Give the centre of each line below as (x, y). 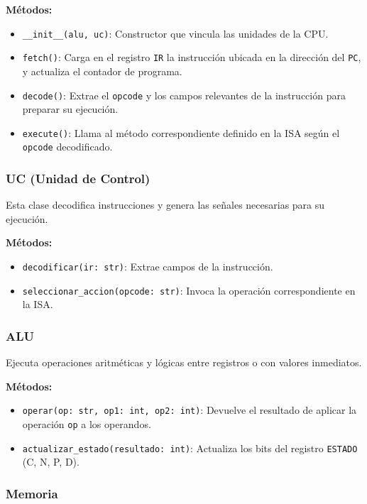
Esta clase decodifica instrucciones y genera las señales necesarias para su (165, 205)
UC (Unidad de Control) (78, 178)
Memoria (32, 493)
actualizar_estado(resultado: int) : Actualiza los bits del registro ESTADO (190, 448)
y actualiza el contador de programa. (102, 71)
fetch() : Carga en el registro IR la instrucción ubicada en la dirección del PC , (192, 57)
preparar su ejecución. (70, 109)
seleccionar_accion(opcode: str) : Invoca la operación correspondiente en (189, 290)
